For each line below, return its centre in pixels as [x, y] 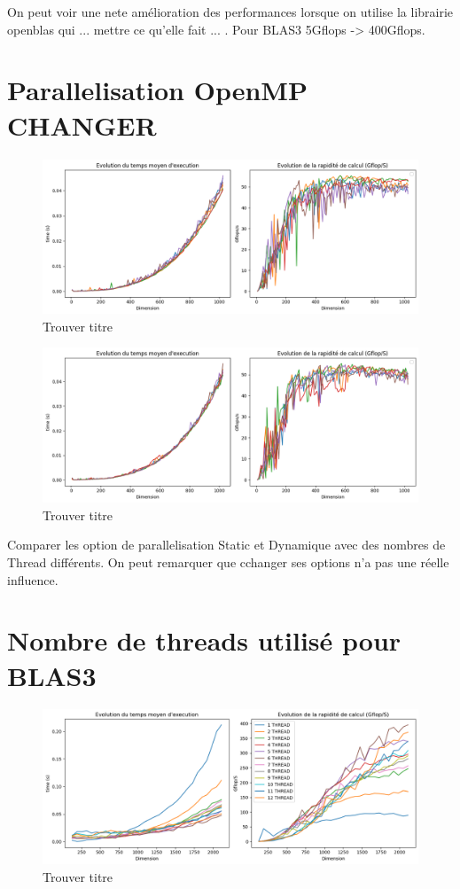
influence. [33, 579]
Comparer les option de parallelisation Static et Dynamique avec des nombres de [226, 545]
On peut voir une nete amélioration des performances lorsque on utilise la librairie [230, 12]
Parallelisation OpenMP [157, 90]
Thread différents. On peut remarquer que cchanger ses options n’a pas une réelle [228, 561]
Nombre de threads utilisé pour [204, 640]
